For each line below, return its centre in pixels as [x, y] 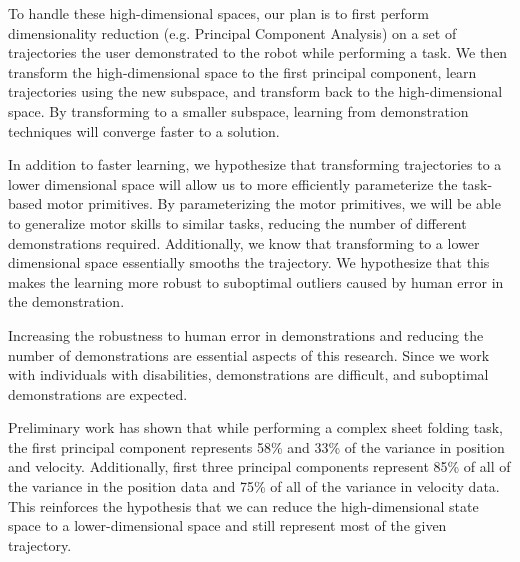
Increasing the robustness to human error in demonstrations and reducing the [246, 334]
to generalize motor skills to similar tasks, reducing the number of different [237, 222]
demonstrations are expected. [98, 393]
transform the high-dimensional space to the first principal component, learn [242, 71]
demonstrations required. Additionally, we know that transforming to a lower [244, 242]
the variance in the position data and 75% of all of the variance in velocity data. [254, 486]
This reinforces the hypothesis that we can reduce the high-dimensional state [243, 505]
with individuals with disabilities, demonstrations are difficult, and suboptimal [248, 374]
